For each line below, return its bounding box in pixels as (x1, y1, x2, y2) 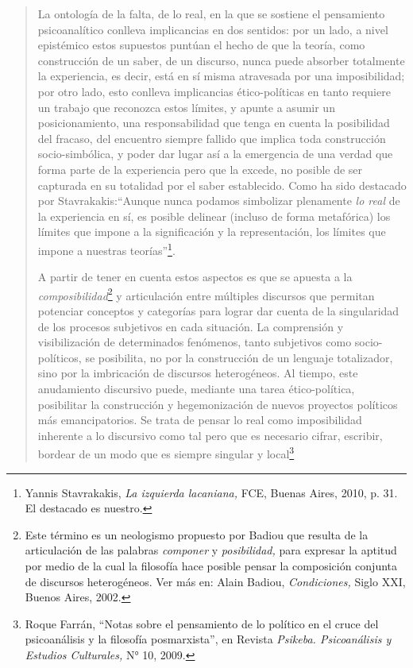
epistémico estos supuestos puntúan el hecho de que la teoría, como (37, 37, 365, 53)
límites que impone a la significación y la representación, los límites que (37, 223, 386, 240)
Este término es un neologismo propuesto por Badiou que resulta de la (25, 526, 369, 543)
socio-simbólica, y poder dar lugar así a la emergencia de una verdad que (37, 145, 393, 162)
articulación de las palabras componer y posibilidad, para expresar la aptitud (25, 542, 397, 558)
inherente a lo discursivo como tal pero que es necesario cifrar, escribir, (37, 427, 383, 443)
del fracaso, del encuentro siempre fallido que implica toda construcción (37, 129, 386, 146)
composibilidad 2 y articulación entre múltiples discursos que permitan (37, 284, 375, 303)
